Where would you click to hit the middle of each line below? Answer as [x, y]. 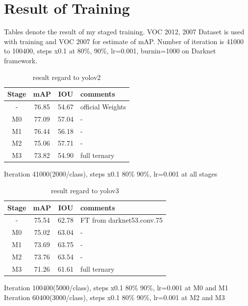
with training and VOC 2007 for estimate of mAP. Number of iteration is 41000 [124, 41]
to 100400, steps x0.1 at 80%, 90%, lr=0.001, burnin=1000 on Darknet [110, 51]
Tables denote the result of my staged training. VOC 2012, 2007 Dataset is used [124, 32]
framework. [21, 60]
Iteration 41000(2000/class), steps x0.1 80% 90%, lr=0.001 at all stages [111, 174]
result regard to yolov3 [85, 190]
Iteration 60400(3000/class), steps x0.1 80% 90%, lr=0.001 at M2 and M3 [114, 297]
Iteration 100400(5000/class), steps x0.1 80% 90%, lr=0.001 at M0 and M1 [116, 287]
